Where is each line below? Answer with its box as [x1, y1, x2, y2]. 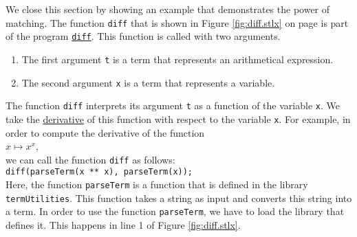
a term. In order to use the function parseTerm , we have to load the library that [6, 204, 345, 218]
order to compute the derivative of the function [6, 125, 205, 139]
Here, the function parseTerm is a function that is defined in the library [6, 177, 308, 192]
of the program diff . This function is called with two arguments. [6, 29, 281, 43]
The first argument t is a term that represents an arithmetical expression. [21, 52, 334, 66]
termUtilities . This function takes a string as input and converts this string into [6, 190, 352, 205]
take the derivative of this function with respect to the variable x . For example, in [6, 111, 351, 126]
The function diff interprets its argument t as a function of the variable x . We [6, 98, 340, 113]
